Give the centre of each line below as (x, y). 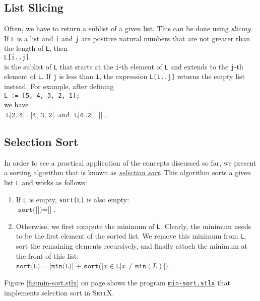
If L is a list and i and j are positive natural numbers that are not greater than (127, 38)
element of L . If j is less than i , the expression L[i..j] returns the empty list (124, 76)
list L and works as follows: (46, 182)
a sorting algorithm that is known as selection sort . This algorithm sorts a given (128, 172)
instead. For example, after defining (59, 86)
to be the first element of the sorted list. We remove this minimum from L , (131, 236)
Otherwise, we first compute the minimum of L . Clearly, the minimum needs (134, 226)
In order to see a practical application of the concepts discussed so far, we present (130, 162)
